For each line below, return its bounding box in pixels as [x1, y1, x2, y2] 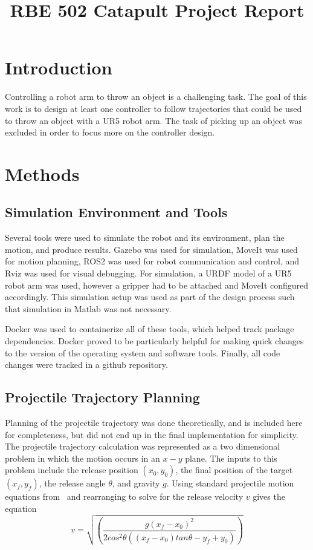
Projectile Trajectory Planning [5, 388, 200, 407]
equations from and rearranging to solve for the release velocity [5, 490, 244, 503]
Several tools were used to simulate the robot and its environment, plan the [5, 231, 285, 244]
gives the [253, 490, 285, 503]
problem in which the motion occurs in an [5, 451, 160, 464]
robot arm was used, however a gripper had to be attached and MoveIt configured [5, 278, 309, 291]
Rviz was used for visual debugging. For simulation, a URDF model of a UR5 [5, 267, 292, 280]
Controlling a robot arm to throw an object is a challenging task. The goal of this [5, 90, 307, 103]
